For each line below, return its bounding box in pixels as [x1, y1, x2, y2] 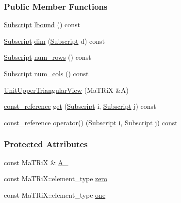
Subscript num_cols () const [4, 68, 89, 78]
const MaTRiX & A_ [4, 157, 68, 167]
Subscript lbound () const [4, 19, 80, 30]
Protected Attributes [4, 138, 88, 150]
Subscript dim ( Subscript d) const [4, 35, 105, 46]
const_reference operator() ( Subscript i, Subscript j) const [4, 117, 178, 127]
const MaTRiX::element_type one [4, 189, 106, 200]
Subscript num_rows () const [4, 52, 91, 62]
